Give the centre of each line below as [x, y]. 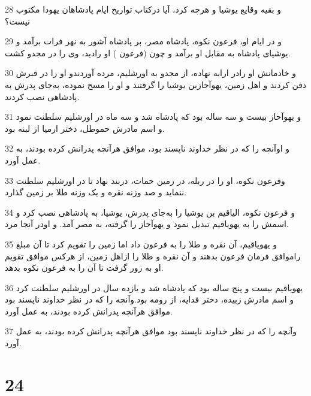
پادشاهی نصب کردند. [42, 96]
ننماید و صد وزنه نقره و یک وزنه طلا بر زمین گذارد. [96, 192]
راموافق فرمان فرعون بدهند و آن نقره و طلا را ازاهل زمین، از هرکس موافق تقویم [153, 256]
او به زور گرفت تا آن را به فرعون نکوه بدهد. [84, 267]
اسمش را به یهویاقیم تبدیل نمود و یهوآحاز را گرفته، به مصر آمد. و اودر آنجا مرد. [147, 224]
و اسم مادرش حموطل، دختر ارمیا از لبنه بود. [85, 128]
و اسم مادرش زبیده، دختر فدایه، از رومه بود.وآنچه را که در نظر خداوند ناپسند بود [150, 299]
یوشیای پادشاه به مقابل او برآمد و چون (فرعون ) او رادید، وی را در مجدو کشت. [148, 52]
